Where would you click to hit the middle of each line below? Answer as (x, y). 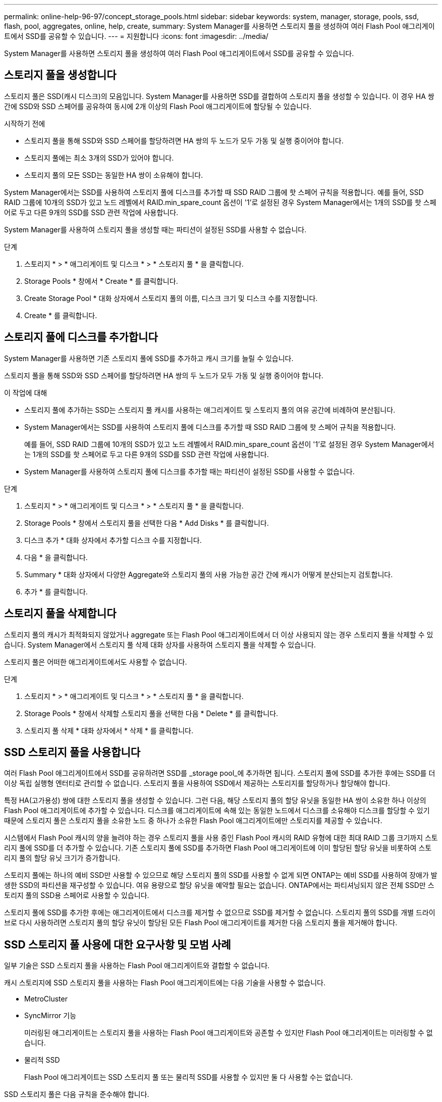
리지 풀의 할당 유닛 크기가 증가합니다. (62, 858)
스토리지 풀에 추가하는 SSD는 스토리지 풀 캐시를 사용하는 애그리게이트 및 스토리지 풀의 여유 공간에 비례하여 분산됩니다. (210, 410)
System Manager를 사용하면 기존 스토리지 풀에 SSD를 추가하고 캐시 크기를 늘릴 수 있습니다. (149, 358)
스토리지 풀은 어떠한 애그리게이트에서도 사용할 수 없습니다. (96, 662)
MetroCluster (46, 999)
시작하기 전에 (25, 123)
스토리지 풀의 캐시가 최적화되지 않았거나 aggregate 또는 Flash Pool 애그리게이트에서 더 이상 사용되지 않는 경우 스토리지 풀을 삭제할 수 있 (219, 634)
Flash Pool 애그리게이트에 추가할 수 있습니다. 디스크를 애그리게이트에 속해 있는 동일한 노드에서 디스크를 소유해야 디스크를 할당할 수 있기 (217, 811)
